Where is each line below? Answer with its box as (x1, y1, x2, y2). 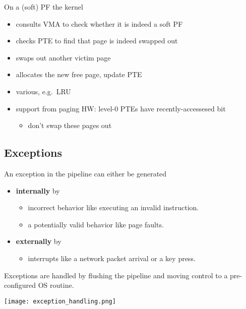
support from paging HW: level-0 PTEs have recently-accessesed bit (16, 103, 226, 113)
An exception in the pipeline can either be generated (4, 168, 167, 178)
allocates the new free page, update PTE (16, 69, 142, 80)
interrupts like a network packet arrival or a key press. (28, 253, 196, 263)
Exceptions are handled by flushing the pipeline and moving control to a (4, 270, 228, 280)
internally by (16, 185, 60, 196)
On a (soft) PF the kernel (4, 2, 83, 12)
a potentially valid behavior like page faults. (28, 219, 164, 229)
